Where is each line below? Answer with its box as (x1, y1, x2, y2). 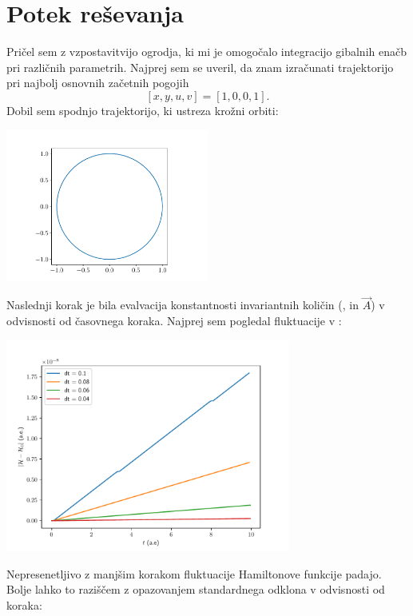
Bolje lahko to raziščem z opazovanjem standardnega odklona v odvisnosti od (6, 581, 385, 598)
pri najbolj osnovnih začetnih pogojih (6, 74, 189, 91)
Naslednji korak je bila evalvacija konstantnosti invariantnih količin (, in (6, 296, 359, 313)
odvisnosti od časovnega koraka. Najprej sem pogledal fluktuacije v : (6, 312, 342, 328)
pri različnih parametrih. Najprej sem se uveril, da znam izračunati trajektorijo (6, 58, 394, 75)
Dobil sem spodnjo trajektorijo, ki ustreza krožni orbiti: (6, 101, 279, 118)
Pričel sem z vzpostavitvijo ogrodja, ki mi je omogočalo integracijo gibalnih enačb (6, 43, 407, 60)
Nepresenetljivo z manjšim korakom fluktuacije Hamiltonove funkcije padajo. (6, 565, 382, 582)
